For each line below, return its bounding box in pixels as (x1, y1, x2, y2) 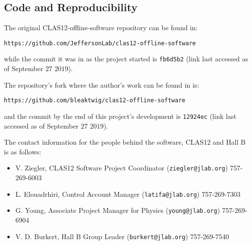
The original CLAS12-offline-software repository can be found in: (4, 22, 198, 33)
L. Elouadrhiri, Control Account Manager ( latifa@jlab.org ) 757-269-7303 (15, 188, 241, 199)
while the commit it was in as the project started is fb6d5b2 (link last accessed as (4, 54, 249, 64)
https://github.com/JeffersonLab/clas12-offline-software (4, 39, 196, 47)
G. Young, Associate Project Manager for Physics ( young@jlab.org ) (15, 205, 220, 215)
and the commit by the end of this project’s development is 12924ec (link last (4, 111, 237, 121)
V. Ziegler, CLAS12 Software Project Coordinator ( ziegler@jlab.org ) (15, 163, 228, 173)
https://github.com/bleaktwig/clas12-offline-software (4, 97, 186, 104)
